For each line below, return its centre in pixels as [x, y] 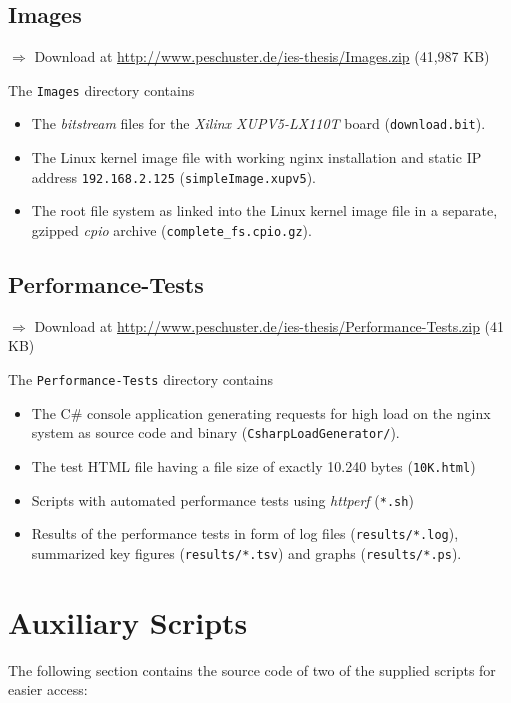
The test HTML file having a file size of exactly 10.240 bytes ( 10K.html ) [253, 465]
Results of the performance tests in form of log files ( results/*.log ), [245, 533]
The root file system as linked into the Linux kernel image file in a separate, [264, 210]
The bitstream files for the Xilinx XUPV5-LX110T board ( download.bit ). [258, 123]
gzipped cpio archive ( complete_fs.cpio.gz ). [171, 229]
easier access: [48, 689]
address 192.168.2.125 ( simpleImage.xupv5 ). [173, 176]
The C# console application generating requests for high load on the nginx [261, 412]
